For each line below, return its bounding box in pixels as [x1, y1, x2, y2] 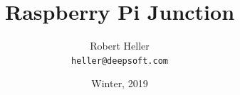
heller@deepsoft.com [71, 55, 169, 66]
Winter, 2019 [91, 76, 148, 91]
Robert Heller [90, 38, 150, 53]
